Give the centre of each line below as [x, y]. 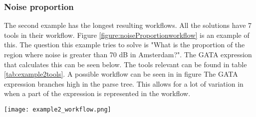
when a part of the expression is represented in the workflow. [97, 93]
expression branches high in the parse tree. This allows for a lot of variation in [124, 83]
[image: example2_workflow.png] [58, 109]
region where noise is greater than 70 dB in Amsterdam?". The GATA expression [128, 54]
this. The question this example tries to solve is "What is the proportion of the [125, 45]
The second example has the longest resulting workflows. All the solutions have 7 [128, 25]
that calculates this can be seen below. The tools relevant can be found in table [126, 64]
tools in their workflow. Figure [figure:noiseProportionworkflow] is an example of [127, 35]
